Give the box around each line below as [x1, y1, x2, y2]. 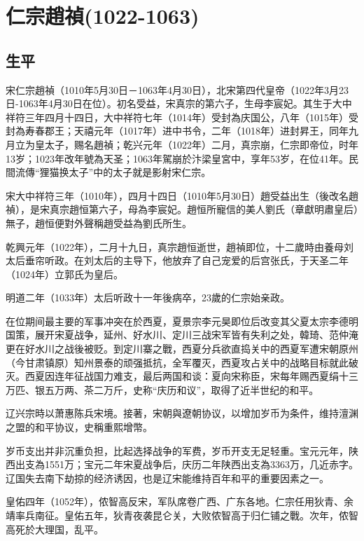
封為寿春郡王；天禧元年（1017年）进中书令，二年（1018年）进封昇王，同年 [6, 123, 349, 138]
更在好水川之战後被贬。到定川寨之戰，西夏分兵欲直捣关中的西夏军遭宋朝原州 [6, 341, 358, 356]
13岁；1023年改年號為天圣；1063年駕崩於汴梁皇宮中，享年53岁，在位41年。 [6, 151, 349, 165]
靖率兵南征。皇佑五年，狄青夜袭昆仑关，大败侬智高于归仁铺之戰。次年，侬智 [6, 508, 358, 523]
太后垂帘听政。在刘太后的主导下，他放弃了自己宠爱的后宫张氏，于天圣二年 [6, 253, 349, 268]
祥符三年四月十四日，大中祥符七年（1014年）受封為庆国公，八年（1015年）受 [6, 109, 358, 124]
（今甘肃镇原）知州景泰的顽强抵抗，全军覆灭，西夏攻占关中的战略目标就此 [6, 355, 349, 369]
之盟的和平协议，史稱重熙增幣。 [6, 420, 153, 434]
